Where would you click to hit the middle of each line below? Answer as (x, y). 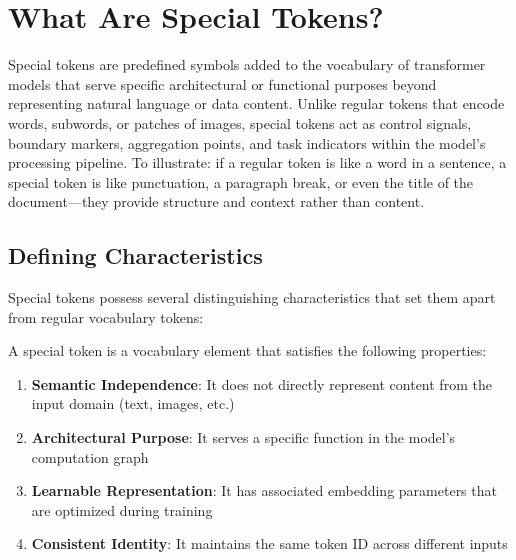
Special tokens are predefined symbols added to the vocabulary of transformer (247, 64)
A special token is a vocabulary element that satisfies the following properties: (247, 350)
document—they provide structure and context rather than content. (216, 201)
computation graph (90, 456)
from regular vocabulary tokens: (106, 316)
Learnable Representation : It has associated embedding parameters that (264, 490)
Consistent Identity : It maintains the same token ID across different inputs (269, 543)
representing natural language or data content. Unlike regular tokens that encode (256, 103)
